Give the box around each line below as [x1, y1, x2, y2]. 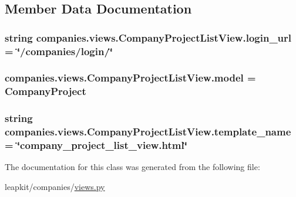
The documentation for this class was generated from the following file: [5, 161, 260, 173]
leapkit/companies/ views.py [5, 180, 105, 192]
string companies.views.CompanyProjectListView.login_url [5, 30, 292, 45]
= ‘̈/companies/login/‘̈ [5, 43, 113, 58]
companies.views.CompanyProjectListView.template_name [5, 124, 291, 139]
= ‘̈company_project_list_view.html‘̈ [5, 138, 187, 152]
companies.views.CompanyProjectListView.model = [5, 70, 256, 85]
